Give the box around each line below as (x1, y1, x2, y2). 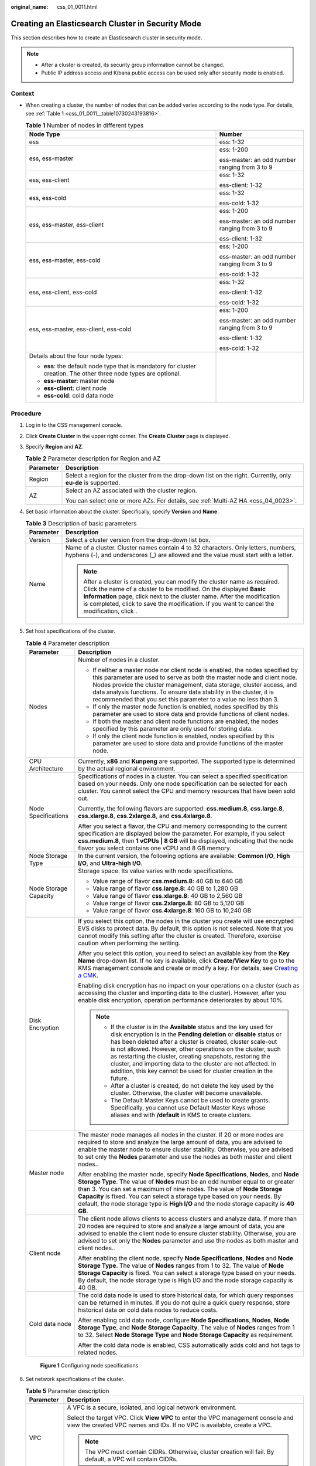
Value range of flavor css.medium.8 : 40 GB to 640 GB (92, 877, 243, 885)
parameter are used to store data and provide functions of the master (92, 739, 284, 748)
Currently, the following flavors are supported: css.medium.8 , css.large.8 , (78, 805, 284, 813)
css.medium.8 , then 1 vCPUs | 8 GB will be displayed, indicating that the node (78, 837, 294, 845)
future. (110, 1074, 129, 1082)
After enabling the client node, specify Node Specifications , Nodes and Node (78, 1254, 294, 1263)
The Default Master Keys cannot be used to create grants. (110, 1097, 270, 1105)
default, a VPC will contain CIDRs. (85, 1455, 178, 1463)
